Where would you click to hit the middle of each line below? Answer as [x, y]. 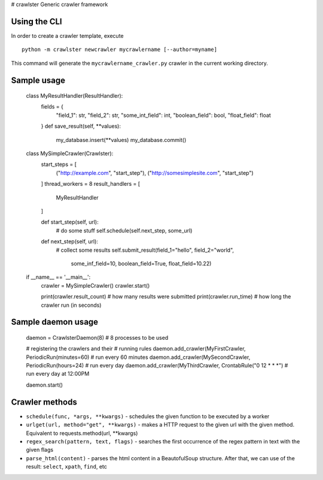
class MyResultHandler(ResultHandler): [74, 96]
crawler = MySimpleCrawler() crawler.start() [95, 285]
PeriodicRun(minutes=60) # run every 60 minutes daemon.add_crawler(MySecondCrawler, [138, 357]
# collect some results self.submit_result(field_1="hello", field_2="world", [145, 250]
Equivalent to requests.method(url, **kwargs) [82, 433]
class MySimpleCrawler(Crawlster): [70, 153]
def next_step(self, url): [70, 241]
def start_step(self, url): [70, 222]
